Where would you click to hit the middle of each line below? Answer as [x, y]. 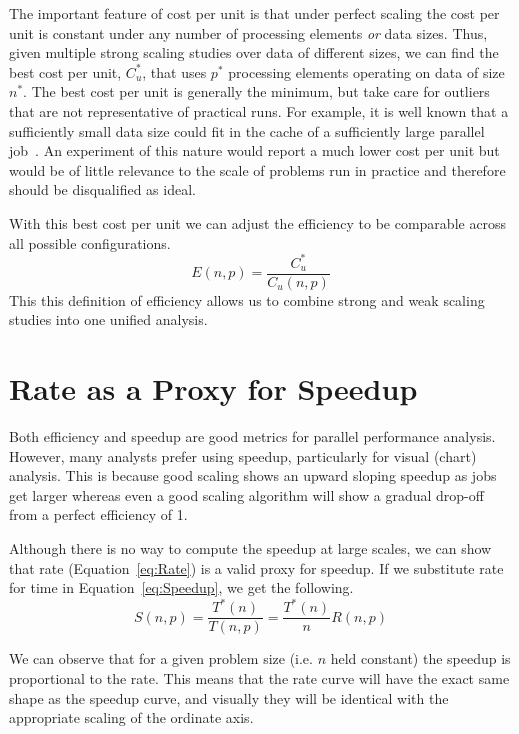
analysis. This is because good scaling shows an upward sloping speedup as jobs [253, 475]
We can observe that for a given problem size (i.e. [161, 658]
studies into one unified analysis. [108, 319]
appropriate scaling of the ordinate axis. [131, 717]
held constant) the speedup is [420, 658]
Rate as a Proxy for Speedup [213, 388]
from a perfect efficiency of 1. [98, 514]
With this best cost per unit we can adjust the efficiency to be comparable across [258, 222]
